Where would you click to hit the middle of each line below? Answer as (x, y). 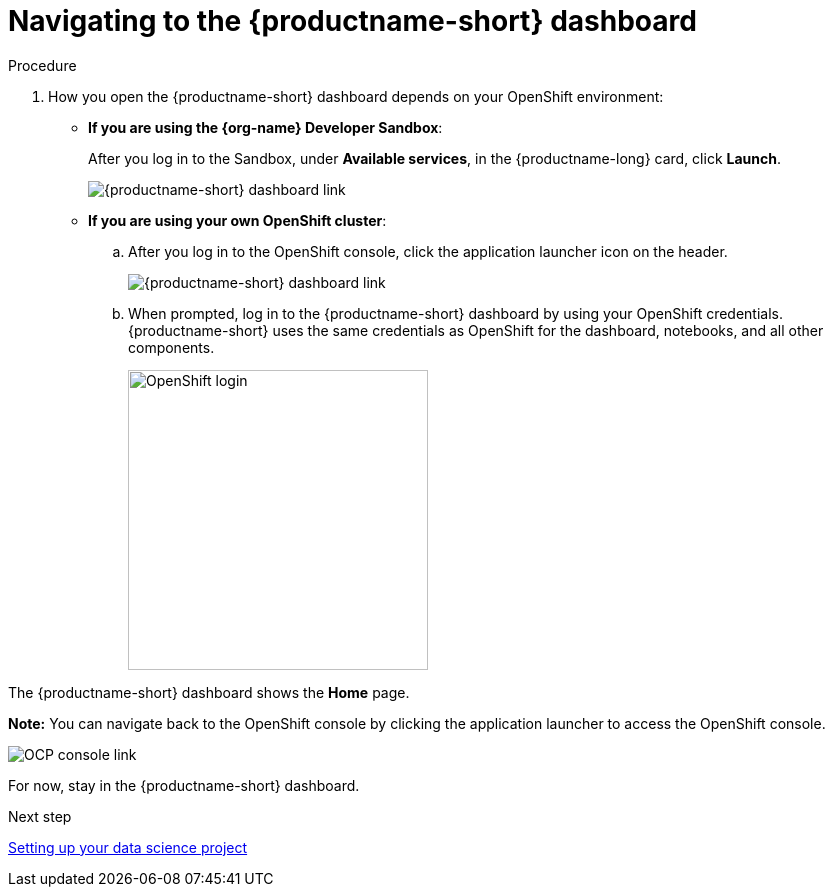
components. (171, 347)
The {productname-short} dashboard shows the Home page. (209, 692)
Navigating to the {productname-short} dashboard (352, 21)
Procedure (42, 65)
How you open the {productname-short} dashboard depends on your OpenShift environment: (356, 96)
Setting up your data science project (128, 847)
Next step (40, 816)
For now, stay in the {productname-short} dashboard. (184, 785)
